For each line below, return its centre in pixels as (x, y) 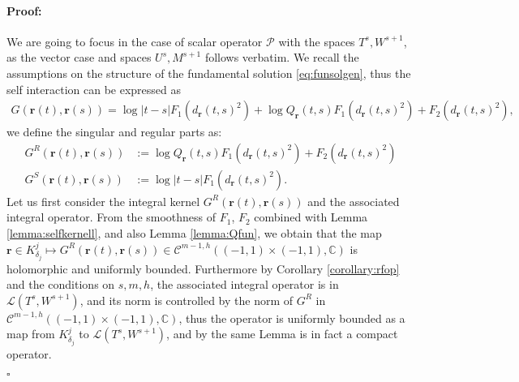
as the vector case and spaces (79, 57)
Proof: (24, 10)
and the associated (354, 201)
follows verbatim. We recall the (282, 57)
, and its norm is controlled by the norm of (187, 300)
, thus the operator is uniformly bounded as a (292, 318)
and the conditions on (61, 284)
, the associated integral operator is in (244, 284)
